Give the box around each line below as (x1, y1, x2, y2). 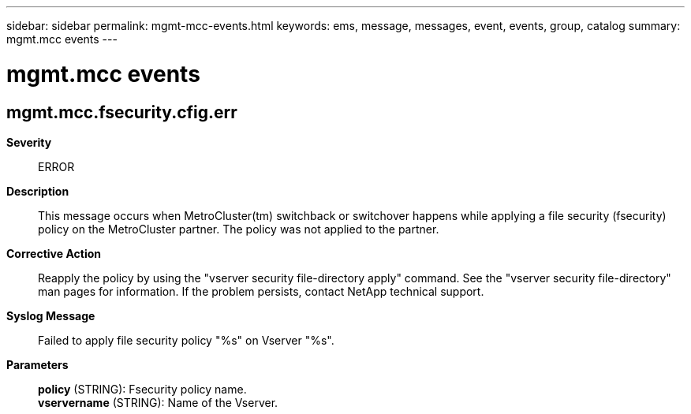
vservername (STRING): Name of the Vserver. (38, 395, 278, 409)
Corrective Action (6, 246, 101, 260)
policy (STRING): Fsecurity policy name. (38, 382, 247, 396)
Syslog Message (6, 308, 95, 323)
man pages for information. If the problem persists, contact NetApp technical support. (38, 284, 484, 298)
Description (6, 184, 69, 198)
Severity (6, 135, 52, 149)
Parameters (6, 357, 69, 371)
